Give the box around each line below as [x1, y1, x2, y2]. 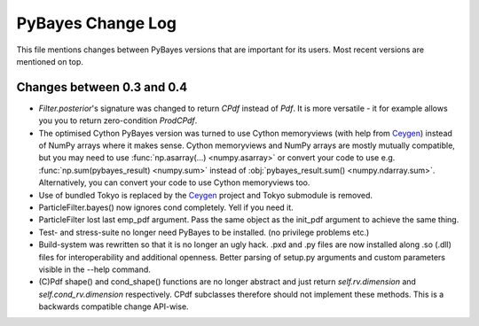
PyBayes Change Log [16, 13, 177, 33]
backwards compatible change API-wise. [38, 301, 190, 312]
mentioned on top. [16, 56, 84, 66]
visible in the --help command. [38, 264, 151, 275]
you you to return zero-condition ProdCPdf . [38, 115, 198, 126]
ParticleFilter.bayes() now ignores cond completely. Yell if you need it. [38, 202, 294, 213]
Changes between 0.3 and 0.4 [16, 80, 188, 95]
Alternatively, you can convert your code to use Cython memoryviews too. [38, 177, 310, 188]
